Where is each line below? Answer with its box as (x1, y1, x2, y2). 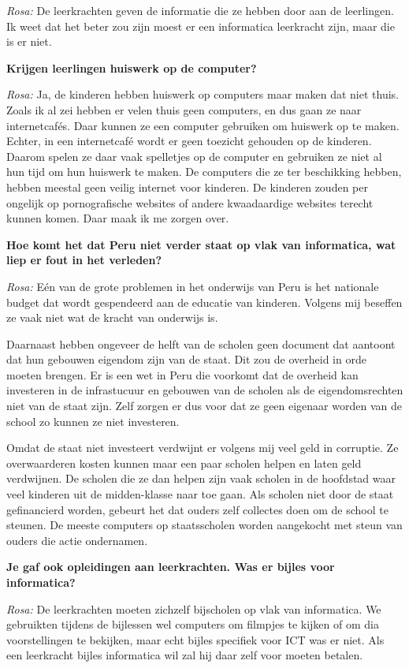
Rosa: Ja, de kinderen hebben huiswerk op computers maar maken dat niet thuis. (6, 86, 399, 103)
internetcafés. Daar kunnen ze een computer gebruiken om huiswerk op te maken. (6, 117, 400, 133)
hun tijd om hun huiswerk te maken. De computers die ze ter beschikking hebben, (6, 163, 402, 180)
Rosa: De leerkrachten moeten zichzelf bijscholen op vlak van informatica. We (6, 600, 381, 617)
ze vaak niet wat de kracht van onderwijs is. (6, 309, 218, 326)
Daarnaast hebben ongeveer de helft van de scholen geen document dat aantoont (6, 335, 396, 352)
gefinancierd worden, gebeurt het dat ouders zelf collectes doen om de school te (6, 501, 389, 517)
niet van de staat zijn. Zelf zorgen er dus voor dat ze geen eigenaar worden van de (6, 397, 402, 414)
